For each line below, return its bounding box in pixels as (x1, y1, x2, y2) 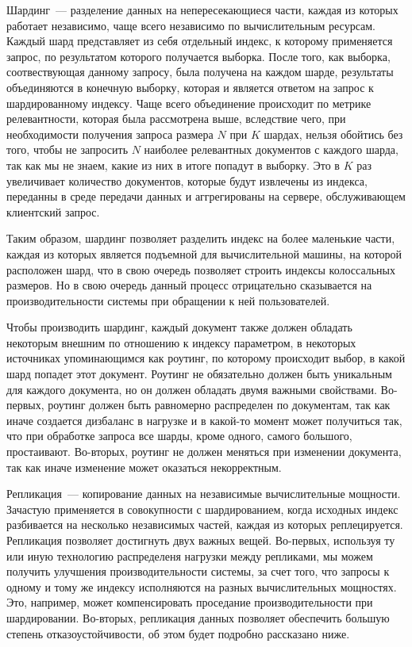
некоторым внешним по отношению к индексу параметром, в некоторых (6, 334, 356, 350)
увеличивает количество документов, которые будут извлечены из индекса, (6, 172, 368, 189)
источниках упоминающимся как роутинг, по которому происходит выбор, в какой (6, 350, 406, 366)
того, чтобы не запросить (6, 141, 129, 158)
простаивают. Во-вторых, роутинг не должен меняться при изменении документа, (6, 443, 402, 460)
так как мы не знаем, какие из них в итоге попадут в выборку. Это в (6, 156, 340, 173)
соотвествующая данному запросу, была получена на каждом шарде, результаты (6, 63, 394, 80)
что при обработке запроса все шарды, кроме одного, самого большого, (6, 427, 352, 444)
